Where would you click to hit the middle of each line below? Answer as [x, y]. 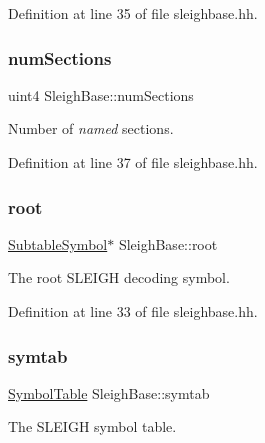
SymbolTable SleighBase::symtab [109, 392]
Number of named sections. [91, 128]
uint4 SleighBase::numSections [101, 94]
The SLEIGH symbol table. [92, 426]
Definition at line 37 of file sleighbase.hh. [133, 162]
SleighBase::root [168, 243]
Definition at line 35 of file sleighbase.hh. [133, 13]
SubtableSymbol [58, 243]
